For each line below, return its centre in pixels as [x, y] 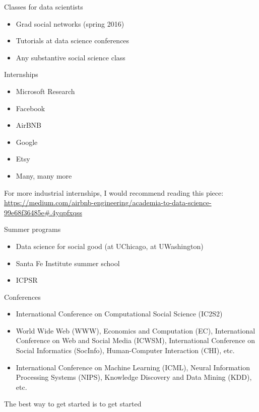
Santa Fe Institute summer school [68, 263]
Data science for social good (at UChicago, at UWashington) [110, 246]
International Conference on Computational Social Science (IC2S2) [119, 314]
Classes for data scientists [44, 7]
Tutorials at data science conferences [73, 40]
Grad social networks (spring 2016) [70, 23]
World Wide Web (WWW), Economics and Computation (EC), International [136, 330]
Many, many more [44, 175]
